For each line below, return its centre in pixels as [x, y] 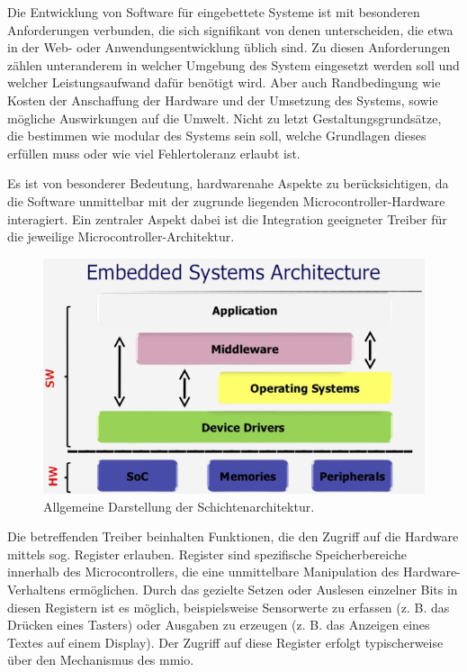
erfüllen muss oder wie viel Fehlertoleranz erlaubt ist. [154, 153]
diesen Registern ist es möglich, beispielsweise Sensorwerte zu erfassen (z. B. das [229, 607]
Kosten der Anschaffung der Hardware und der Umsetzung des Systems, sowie [223, 100]
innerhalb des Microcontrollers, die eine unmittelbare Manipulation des [203, 572]
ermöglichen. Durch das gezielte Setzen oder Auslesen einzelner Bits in [264, 590]
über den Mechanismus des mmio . [101, 660]
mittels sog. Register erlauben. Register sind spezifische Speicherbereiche [207, 554]
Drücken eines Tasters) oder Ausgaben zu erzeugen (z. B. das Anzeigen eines [219, 625]
